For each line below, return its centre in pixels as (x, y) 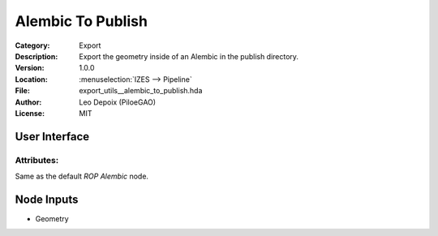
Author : (28, 102)
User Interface (52, 137)
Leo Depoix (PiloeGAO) (118, 102)
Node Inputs (47, 199)
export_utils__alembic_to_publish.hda (141, 91)
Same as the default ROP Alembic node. (82, 176)
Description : (36, 56)
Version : (30, 68)
